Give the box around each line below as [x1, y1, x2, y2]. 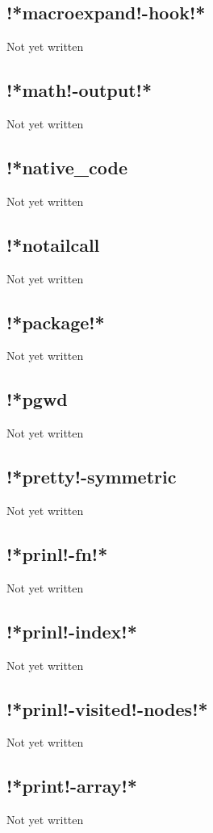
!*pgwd [6, 387, 68, 412]
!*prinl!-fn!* [6, 541, 108, 566]
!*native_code [6, 154, 128, 179]
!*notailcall [6, 232, 100, 257]
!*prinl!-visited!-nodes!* [6, 696, 208, 721]
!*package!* [6, 309, 105, 334]
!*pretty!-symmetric [6, 464, 177, 489]
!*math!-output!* [6, 77, 152, 103]
